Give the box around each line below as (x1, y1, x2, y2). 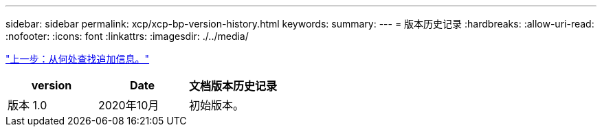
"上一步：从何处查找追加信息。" (5, 53, 150, 65)
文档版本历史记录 (189, 79, 278, 93)
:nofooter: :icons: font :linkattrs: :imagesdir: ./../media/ (5, 30, 249, 42)
